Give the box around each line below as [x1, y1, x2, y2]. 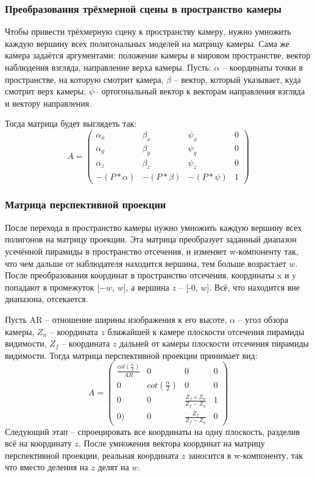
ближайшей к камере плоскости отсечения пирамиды [107, 325, 305, 337]
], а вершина [123, 280, 169, 293]
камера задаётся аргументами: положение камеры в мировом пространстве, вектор [5, 49, 311, 62]
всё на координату [5, 437, 72, 450]
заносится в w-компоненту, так [188, 448, 303, 461]
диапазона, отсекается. [5, 292, 88, 305]
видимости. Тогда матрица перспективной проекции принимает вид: [5, 348, 258, 361]
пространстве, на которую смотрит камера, [5, 72, 164, 85]
